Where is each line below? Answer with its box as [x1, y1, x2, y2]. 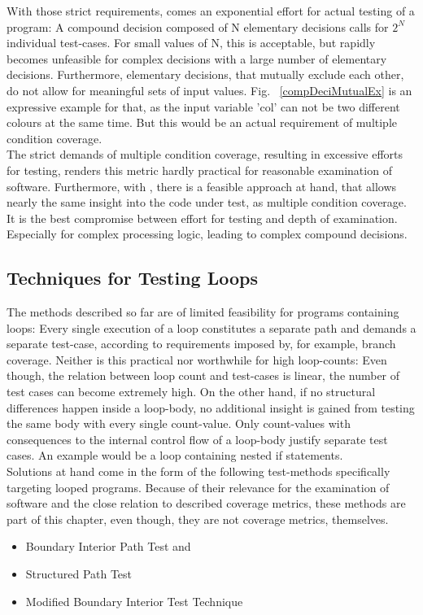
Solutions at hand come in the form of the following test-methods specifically [7, 463, 390, 480]
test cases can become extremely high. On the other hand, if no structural [7, 383, 376, 400]
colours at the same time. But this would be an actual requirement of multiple [7, 114, 398, 131]
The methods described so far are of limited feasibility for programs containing [7, 303, 399, 321]
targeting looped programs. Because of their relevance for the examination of [7, 478, 390, 495]
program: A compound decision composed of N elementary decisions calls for [7, 18, 389, 35]
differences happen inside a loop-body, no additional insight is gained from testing [7, 399, 415, 416]
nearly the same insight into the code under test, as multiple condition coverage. [7, 194, 407, 211]
